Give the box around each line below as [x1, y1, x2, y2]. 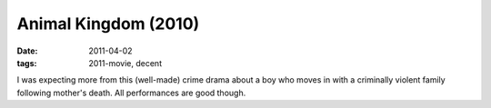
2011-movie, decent [88, 57, 163, 68]
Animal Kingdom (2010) [16, 14, 200, 34]
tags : [16, 57, 37, 68]
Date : [16, 45, 38, 56]
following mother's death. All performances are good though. [16, 87, 246, 98]
